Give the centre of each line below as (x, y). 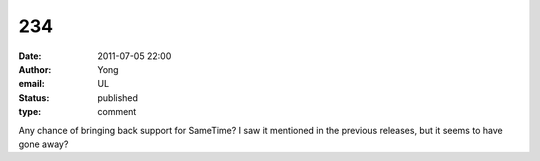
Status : (34, 97)
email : (31, 84)
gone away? (43, 144)
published (118, 97)
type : (30, 112)
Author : (35, 69)
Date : (30, 56)
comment (117, 112)
